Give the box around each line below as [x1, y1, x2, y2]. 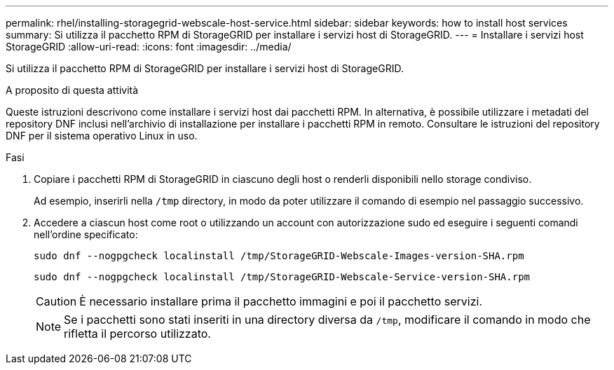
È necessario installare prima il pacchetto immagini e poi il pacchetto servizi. [79, 294, 482, 308]
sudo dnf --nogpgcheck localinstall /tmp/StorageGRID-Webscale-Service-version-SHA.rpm [34, 271, 531, 282]
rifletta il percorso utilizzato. [64, 327, 211, 341]
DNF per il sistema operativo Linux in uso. [6, 130, 198, 142]
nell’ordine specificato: [34, 228, 138, 240]
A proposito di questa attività [6, 84, 139, 96]
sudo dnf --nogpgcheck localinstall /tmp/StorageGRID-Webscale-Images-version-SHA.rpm [34, 250, 524, 261]
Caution [36, 294, 77, 308]
